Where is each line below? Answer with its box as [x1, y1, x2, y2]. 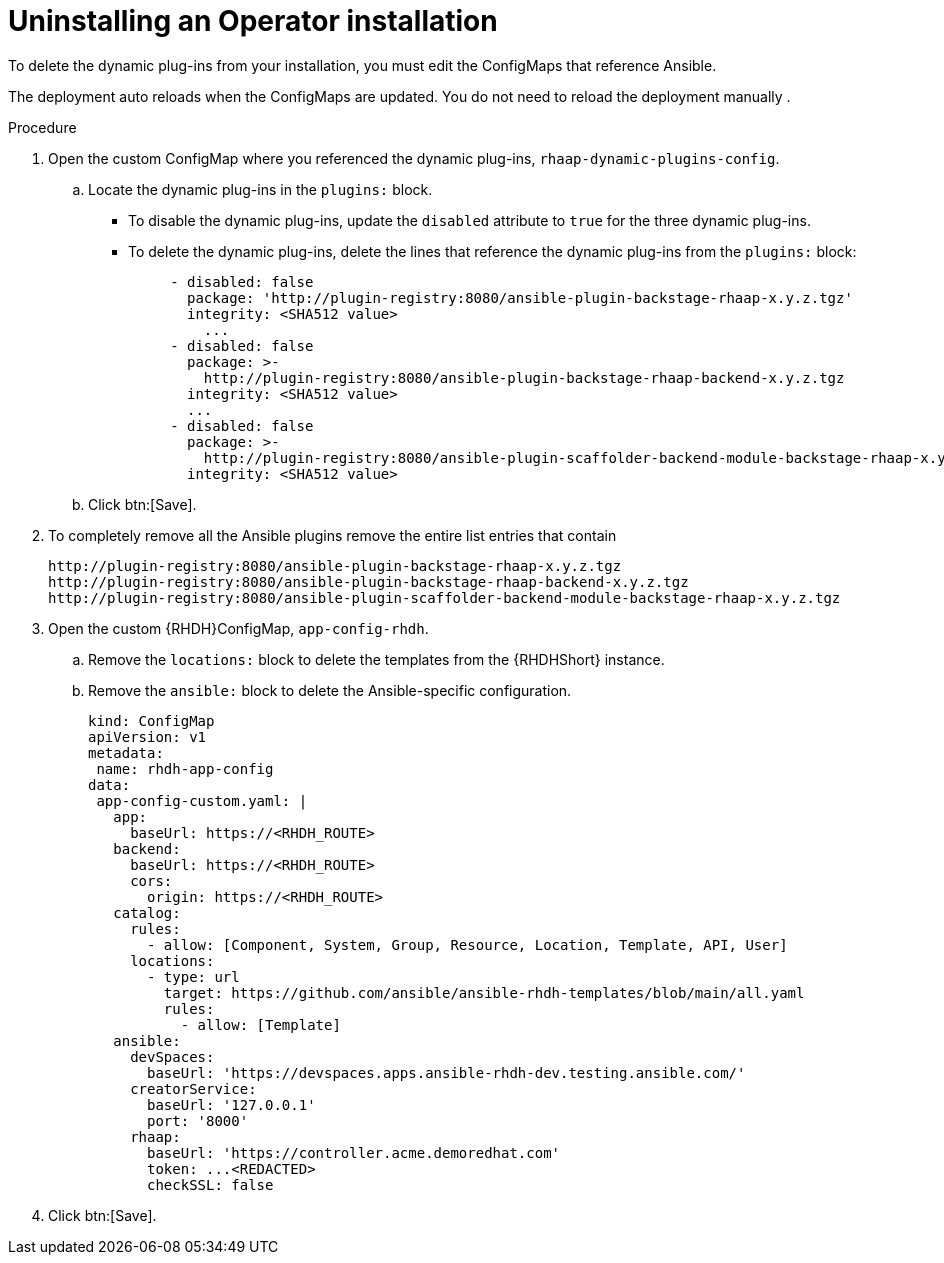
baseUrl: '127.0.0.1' [147, 1096, 316, 1113]
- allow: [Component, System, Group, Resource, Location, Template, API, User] [147, 936, 788, 953]
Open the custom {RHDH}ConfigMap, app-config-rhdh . [48, 619, 429, 637]
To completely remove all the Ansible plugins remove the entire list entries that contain [48, 526, 617, 544]
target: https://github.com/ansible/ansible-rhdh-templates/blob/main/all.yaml [163, 984, 805, 1001]
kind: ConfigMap [88, 712, 215, 729]
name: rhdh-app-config [96, 760, 274, 777]
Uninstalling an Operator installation [8, 4, 498, 38]
